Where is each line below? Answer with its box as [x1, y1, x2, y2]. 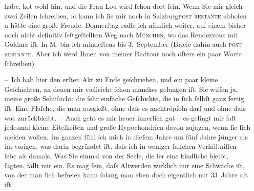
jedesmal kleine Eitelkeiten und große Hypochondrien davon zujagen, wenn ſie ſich [4, 122, 251, 132]
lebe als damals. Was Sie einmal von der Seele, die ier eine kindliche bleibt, [4, 150, 229, 160]
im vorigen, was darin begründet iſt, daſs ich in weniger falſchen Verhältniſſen [4, 141, 237, 151]
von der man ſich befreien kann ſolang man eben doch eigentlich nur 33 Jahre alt [4, 170, 248, 180]
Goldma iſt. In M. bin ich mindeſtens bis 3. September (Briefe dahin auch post [4, 39, 242, 49]
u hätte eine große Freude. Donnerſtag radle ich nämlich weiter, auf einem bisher [4, 20, 246, 30]
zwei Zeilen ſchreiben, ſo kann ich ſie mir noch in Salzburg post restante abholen [4, 10, 247, 20]
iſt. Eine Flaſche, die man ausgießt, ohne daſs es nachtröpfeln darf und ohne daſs [4, 103, 246, 113]
